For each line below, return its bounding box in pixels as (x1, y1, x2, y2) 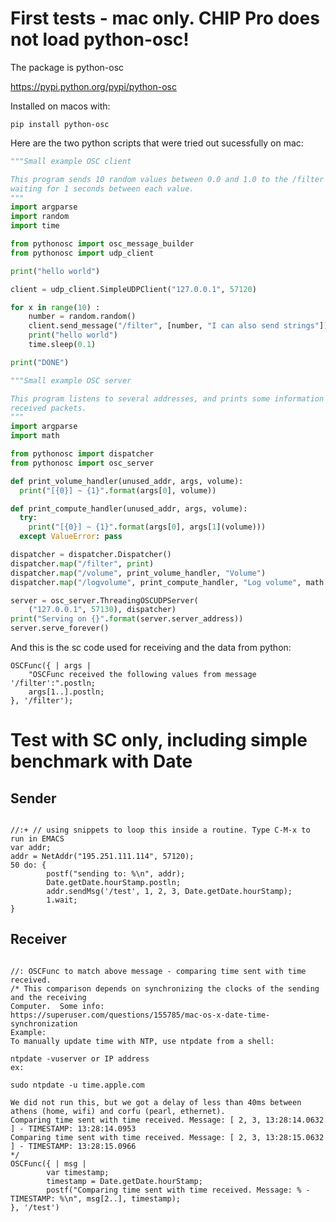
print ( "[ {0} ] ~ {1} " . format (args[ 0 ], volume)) (19, 485, 217, 496)
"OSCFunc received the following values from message (28, 670, 257, 680)
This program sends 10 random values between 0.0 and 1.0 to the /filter (10, 174, 325, 184)
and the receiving (10, 992, 87, 1002)
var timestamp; (46, 1167, 110, 1177)
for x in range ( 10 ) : (10, 302, 101, 312)
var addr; (10, 843, 52, 853)
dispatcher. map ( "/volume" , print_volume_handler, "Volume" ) (10, 568, 267, 578)
